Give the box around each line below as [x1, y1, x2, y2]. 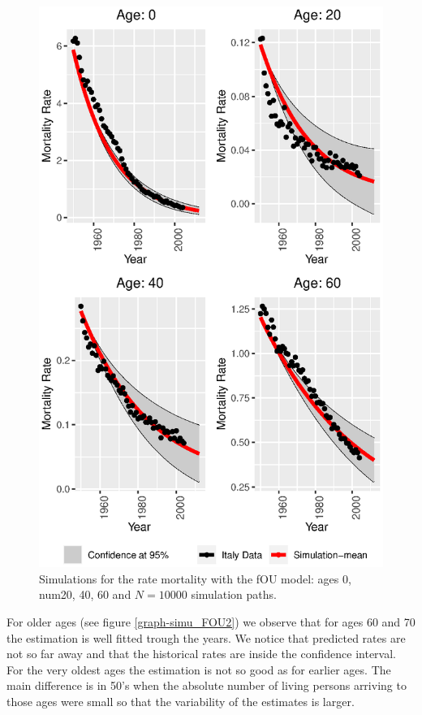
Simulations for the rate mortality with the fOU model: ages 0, [39, 570, 351, 587]
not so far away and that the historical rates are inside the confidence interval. [6, 645, 396, 662]
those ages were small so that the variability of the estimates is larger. [6, 693, 355, 709]
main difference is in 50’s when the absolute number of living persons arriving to [6, 677, 407, 694]
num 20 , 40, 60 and [39, 586, 131, 603]
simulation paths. [191, 586, 277, 603]
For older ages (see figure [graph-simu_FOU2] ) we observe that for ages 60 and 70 [6, 613, 416, 630]
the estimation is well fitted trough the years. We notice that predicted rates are [6, 629, 406, 646]
